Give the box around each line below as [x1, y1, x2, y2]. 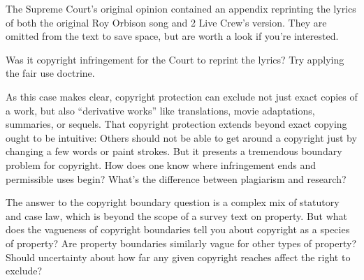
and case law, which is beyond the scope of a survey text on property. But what [6, 208, 348, 223]
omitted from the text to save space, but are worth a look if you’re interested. [6, 29, 339, 43]
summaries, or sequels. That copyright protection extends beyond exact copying [6, 117, 347, 131]
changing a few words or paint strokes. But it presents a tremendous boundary [6, 144, 342, 159]
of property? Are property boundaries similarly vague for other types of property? [6, 235, 356, 250]
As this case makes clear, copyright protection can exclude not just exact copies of [6, 89, 358, 103]
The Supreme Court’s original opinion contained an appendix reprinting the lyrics [6, 1, 356, 15]
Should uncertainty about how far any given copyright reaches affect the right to [6, 249, 351, 264]
